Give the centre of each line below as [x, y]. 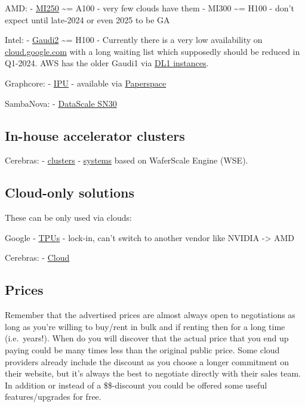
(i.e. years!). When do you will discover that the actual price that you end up [147, 338]
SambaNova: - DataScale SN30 [61, 103]
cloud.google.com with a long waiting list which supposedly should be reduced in [152, 51]
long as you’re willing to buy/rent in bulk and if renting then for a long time [145, 326]
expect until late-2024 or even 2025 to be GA [87, 19]
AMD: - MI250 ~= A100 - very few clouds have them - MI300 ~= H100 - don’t [150, 8]
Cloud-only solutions [70, 192]
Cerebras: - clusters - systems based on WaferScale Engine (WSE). [127, 160]
